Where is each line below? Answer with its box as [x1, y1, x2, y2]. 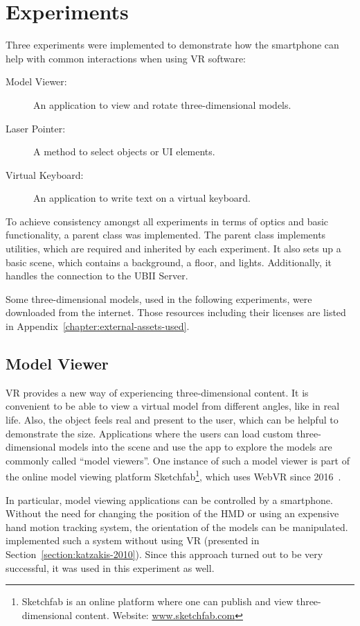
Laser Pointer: [6, 121, 66, 135]
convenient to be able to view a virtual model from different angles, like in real [6, 399, 340, 413]
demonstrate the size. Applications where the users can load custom [6, 426, 294, 440]
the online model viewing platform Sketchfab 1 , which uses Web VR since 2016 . [6, 467, 341, 484]
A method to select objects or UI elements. [33, 144, 215, 159]
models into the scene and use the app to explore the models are [59, 440, 332, 454]
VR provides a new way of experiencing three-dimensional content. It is [6, 385, 309, 399]
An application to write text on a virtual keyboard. [33, 191, 251, 205]
